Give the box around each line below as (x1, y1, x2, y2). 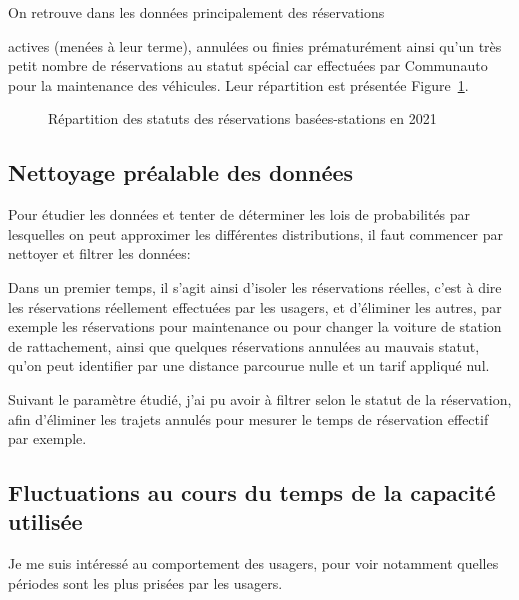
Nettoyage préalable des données (8, 157, 354, 188)
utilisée (8, 506, 83, 537)
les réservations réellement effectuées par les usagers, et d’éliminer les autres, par (8, 296, 502, 317)
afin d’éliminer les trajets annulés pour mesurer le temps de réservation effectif (8, 408, 489, 429)
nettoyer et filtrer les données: (8, 243, 191, 264)
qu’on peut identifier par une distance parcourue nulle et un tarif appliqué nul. (8, 355, 490, 376)
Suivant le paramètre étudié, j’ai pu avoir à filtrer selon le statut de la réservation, (8, 388, 512, 409)
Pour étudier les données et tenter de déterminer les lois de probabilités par (8, 204, 471, 225)
